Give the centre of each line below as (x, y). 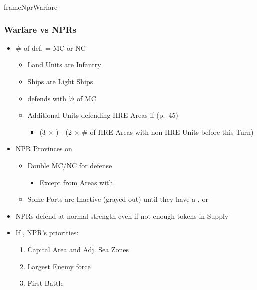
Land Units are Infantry (64, 64)
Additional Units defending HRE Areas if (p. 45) (103, 115)
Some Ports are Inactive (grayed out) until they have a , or (118, 199)
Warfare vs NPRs (40, 29)
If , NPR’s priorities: (47, 233)
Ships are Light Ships (60, 81)
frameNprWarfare (31, 7)
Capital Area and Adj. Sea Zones (78, 249)
